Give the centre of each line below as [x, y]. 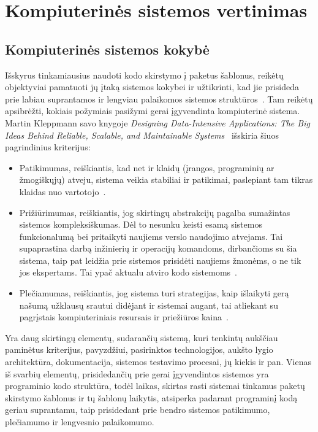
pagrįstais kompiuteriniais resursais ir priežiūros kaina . [124, 317]
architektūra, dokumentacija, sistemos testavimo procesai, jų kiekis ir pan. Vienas [158, 362]
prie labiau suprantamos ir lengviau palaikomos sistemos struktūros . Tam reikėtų [159, 98]
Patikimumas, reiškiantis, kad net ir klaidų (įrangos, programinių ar [147, 167]
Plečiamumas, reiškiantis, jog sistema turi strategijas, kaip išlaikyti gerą [154, 293]
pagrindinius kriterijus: [48, 147]
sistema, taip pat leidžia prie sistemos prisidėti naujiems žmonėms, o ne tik [160, 260]
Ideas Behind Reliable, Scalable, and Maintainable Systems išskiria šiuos [142, 135]
